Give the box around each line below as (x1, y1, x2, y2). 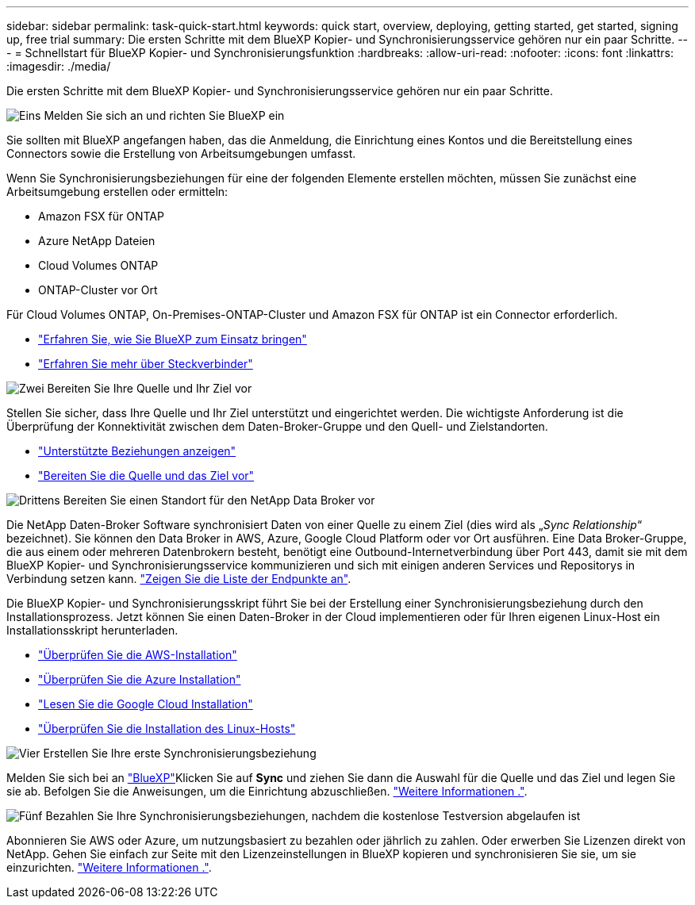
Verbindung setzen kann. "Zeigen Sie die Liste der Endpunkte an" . (6, 572, 351, 585)
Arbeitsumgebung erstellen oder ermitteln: (6, 185, 228, 198)
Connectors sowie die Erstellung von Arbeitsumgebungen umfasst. (6, 147, 356, 160)
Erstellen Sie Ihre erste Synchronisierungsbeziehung (43, 746, 317, 760)
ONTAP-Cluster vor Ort (38, 283, 158, 297)
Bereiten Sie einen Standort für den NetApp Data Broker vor (63, 493, 375, 507)
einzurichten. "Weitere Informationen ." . (6, 861, 212, 874)
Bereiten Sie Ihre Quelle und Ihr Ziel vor (47, 382, 252, 395)
